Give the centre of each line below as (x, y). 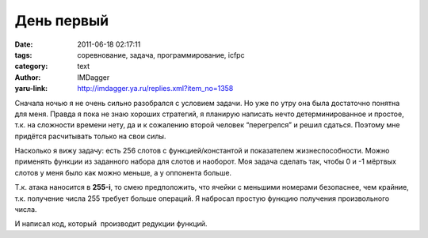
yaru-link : (31, 89)
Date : (24, 44)
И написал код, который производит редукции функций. (111, 224)
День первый (62, 21)
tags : (23, 55)
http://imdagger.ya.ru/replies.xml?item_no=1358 (155, 89)
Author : (28, 77)
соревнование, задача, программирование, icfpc (161, 55)
